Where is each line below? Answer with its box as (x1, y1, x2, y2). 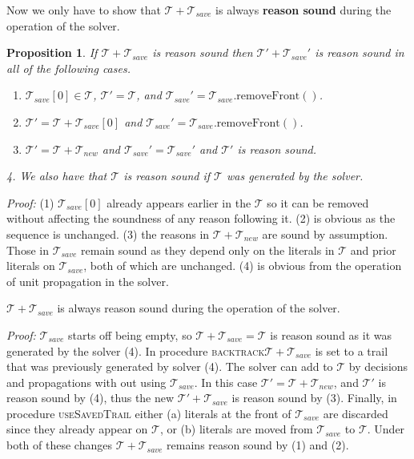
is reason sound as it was (270, 326, 392, 343)
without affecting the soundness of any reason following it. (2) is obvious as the (6, 210, 396, 227)
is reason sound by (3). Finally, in (231, 389, 397, 406)
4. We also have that (6, 167, 107, 184)
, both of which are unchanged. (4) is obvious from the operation (83, 257, 402, 274)
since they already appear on (6, 421, 148, 437)
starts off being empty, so (68, 326, 192, 343)
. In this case (194, 373, 258, 390)
